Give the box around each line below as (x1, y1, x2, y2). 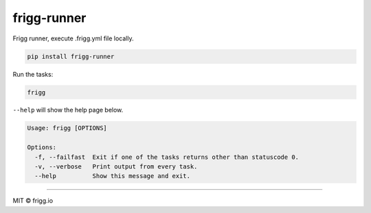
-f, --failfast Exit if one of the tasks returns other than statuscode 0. (34, 153, 299, 161)
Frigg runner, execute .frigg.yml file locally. (12, 34, 134, 42)
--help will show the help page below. (12, 106, 124, 114)
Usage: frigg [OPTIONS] (27, 124, 108, 132)
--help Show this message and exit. (34, 172, 190, 180)
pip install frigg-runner (27, 52, 115, 60)
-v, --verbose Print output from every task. (34, 163, 198, 171)
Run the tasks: (12, 70, 54, 78)
